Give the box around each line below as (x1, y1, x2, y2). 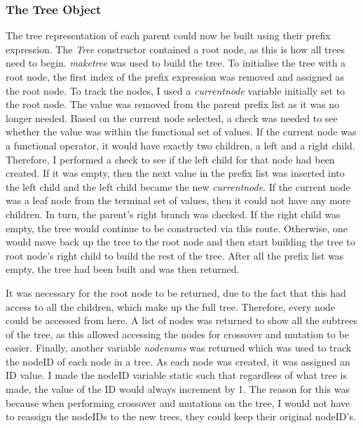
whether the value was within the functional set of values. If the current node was (6, 124, 357, 139)
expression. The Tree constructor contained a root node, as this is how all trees (6, 41, 345, 56)
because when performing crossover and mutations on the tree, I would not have (6, 395, 350, 410)
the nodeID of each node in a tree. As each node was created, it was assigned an (6, 354, 350, 368)
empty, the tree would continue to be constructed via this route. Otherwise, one (6, 220, 348, 235)
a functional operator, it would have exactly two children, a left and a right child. (6, 138, 355, 152)
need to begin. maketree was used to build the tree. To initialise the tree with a (6, 55, 346, 70)
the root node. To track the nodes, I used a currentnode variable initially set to (6, 83, 345, 98)
